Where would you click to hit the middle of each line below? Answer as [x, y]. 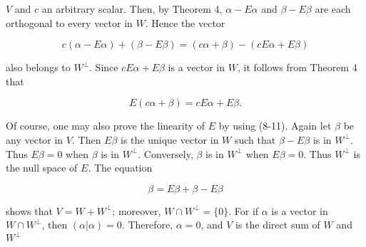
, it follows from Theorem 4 [297, 67]
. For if [244, 210]
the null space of [42, 168]
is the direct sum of [278, 225]
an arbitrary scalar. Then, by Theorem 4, [132, 9]
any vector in [35, 139]
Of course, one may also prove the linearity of [106, 126]
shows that [29, 210]
